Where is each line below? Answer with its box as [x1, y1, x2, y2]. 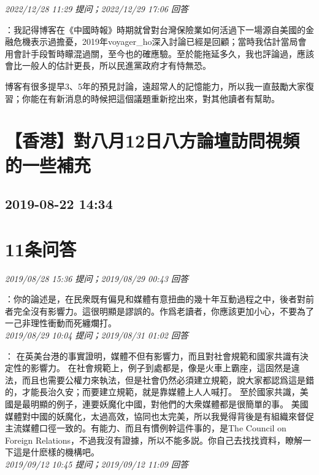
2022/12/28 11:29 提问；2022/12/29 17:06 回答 [5, 2, 188, 15]
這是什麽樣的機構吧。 [13, 446, 99, 458]
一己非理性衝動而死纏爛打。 [5, 316, 117, 329]
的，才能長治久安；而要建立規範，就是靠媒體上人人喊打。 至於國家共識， [5, 385, 300, 398]
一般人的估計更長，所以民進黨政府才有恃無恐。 [21, 59, 211, 72]
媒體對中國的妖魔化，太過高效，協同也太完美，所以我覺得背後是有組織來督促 [5, 409, 314, 422]
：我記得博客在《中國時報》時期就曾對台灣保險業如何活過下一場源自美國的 [5, 23, 306, 36]
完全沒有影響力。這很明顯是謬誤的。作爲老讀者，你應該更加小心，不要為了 [13, 304, 314, 317]
